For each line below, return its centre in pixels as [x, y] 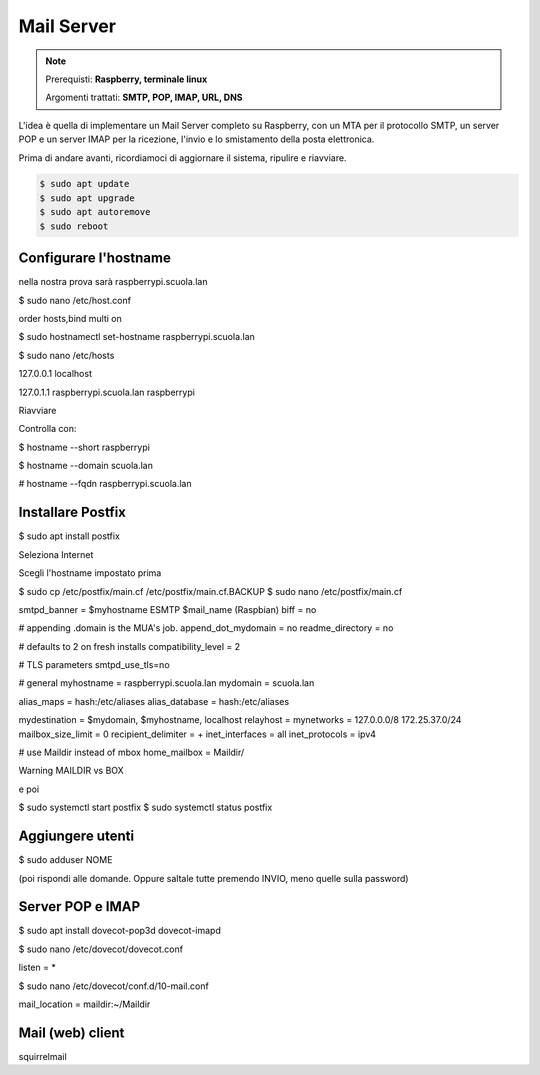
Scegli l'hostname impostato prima [90, 573]
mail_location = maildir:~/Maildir [84, 1004]
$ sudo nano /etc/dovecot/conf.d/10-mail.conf [113, 986]
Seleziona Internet [56, 554]
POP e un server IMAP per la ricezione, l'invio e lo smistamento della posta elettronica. [196, 139]
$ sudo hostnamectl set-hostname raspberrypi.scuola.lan [136, 337]
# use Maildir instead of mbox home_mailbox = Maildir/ [131, 752]
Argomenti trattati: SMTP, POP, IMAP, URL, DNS [144, 97]
